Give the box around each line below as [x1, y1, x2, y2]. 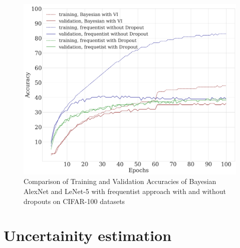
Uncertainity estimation [4, 225, 172, 245]
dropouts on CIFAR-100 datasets [24, 195, 125, 206]
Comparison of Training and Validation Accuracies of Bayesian [24, 176, 216, 186]
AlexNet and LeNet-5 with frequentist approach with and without [24, 185, 226, 196]
